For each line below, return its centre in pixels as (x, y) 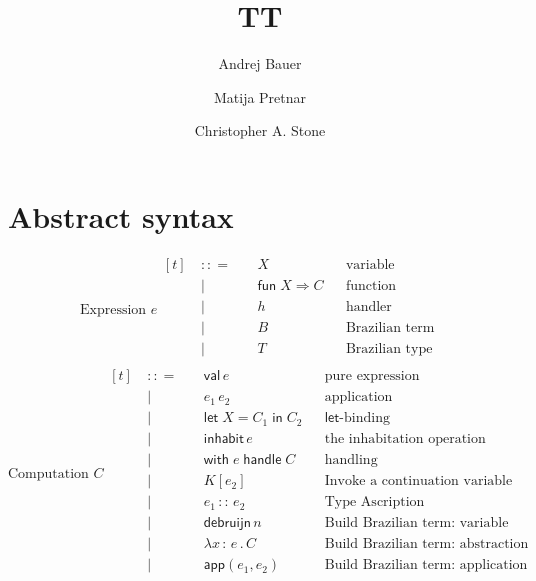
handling (351, 460)
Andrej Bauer (260, 63)
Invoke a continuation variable (418, 481)
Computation (48, 473)
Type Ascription (374, 502)
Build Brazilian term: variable (416, 523)
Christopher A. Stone (260, 130)
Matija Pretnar (260, 96)
